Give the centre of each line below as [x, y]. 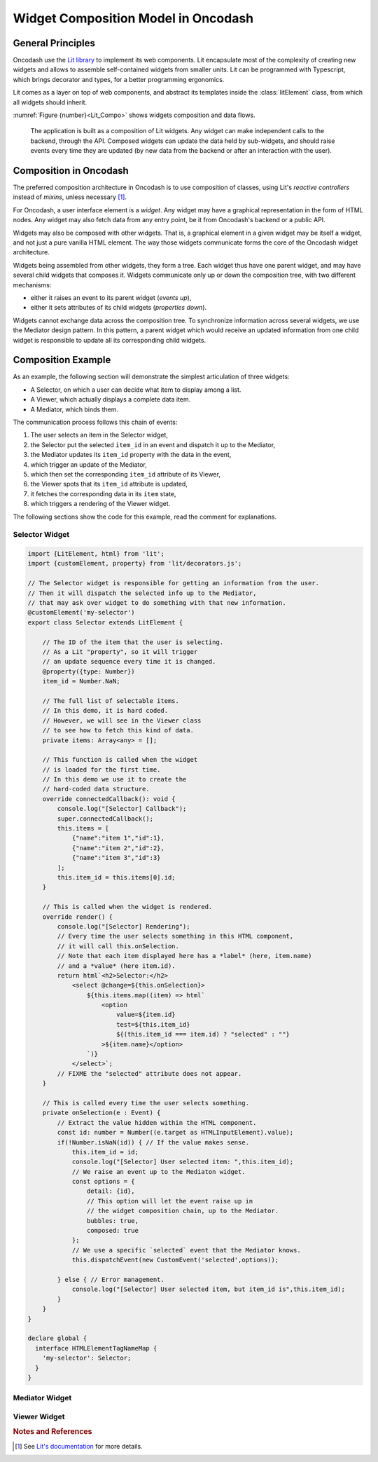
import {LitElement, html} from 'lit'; [96, 554]
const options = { [104, 1182]
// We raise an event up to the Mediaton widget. [159, 1171]
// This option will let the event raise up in [170, 1201]
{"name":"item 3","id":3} [116, 858]
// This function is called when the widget [120, 760]
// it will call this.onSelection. [118, 946]
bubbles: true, [113, 1221]
